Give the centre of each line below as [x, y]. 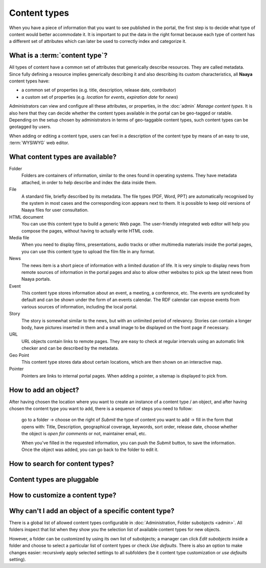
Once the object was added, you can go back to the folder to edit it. [90, 450]
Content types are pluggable [54, 479]
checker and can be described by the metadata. [70, 348]
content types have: [29, 81]
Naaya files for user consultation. [55, 210]
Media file [19, 237]
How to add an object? [44, 390]
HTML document [26, 217]
